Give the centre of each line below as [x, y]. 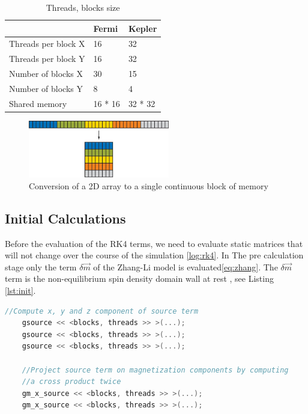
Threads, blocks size [83, 7]
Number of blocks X [46, 74]
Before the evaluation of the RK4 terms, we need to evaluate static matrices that [154, 243]
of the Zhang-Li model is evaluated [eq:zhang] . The [186, 266]
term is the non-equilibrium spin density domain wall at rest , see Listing [139, 279]
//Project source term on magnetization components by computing [155, 370]
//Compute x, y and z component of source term [102, 311]
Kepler [143, 28]
